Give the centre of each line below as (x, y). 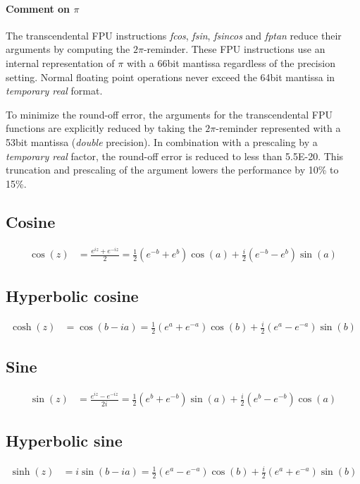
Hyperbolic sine (64, 440)
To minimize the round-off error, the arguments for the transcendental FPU (169, 114)
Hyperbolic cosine (72, 295)
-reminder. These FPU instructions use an (234, 49)
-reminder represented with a (278, 128)
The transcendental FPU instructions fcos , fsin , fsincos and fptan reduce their (174, 35)
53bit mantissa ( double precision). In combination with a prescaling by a (162, 141)
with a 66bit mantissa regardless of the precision (231, 62)
